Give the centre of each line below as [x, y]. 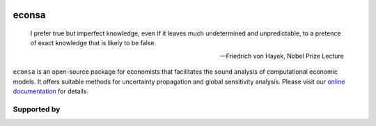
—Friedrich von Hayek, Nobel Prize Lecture [282, 56]
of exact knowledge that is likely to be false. [93, 43]
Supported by [37, 109]
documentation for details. [50, 91]
